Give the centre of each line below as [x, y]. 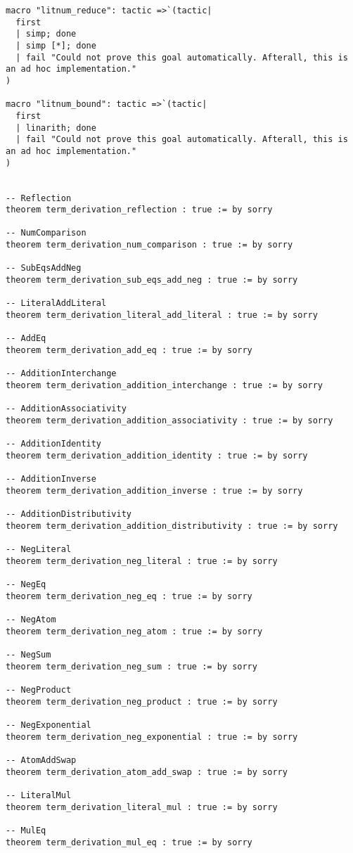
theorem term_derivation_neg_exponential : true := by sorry [152, 737]
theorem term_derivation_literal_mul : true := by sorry [142, 807]
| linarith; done [56, 128]
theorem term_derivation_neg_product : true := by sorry [142, 701]
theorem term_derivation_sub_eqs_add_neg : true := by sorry [152, 280]
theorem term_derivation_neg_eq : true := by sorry [129, 596]
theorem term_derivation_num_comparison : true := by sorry [149, 245]
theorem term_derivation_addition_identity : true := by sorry [157, 455]
